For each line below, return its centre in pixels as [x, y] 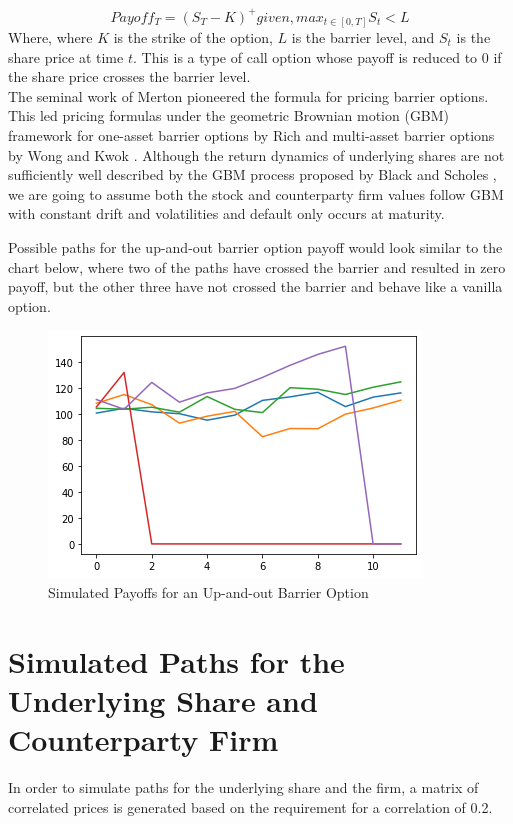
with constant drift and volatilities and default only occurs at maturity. [226, 213]
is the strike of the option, [193, 37]
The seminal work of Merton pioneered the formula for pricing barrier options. [248, 95]
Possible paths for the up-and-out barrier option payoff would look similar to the [255, 246]
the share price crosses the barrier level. [129, 76]
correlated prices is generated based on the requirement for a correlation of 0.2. [250, 806]
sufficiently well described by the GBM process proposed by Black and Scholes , [252, 174]
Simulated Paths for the [176, 660]
